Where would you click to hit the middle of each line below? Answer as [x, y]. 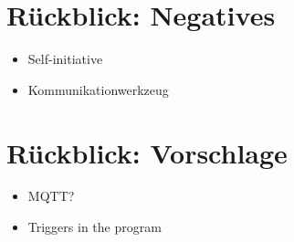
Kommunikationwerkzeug [98, 89]
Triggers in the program [94, 227]
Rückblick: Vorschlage [147, 152]
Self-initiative [65, 59]
